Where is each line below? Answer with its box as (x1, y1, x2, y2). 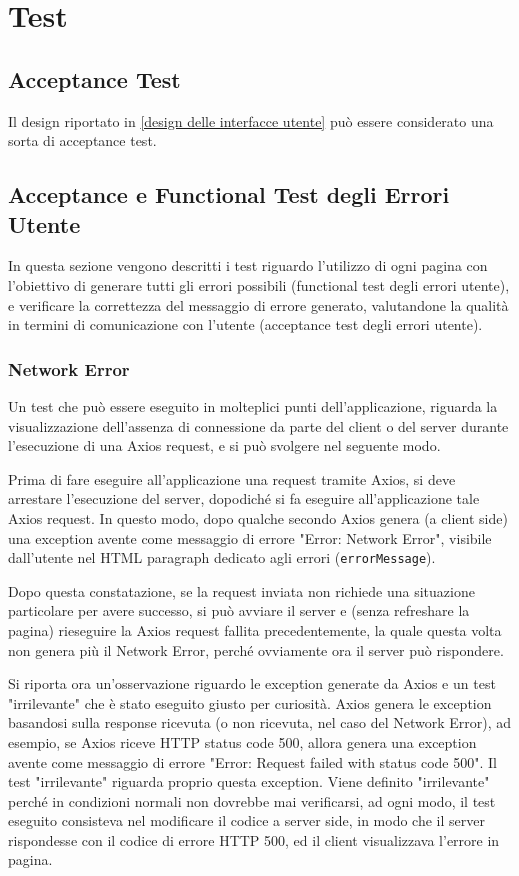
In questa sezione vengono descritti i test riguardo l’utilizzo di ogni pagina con (8, 255, 488, 276)
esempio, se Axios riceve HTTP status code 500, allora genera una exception (8, 731, 477, 752)
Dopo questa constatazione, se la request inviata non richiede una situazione (8, 580, 475, 601)
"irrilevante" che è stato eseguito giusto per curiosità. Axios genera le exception (8, 692, 492, 713)
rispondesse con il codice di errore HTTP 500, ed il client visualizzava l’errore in (8, 829, 500, 850)
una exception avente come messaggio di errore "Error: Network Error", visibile (8, 527, 492, 548)
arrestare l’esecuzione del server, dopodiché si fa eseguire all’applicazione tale (8, 488, 480, 509)
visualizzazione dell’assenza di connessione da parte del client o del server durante (8, 415, 509, 436)
